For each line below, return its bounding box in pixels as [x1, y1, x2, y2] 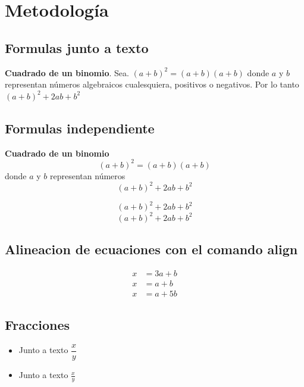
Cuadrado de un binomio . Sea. [5, 66, 129, 79]
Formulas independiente [5, 118, 155, 137]
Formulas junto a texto [5, 38, 149, 57]
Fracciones [5, 316, 70, 334]
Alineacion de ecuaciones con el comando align [5, 240, 298, 258]
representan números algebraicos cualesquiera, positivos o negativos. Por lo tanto [5, 78, 299, 90]
